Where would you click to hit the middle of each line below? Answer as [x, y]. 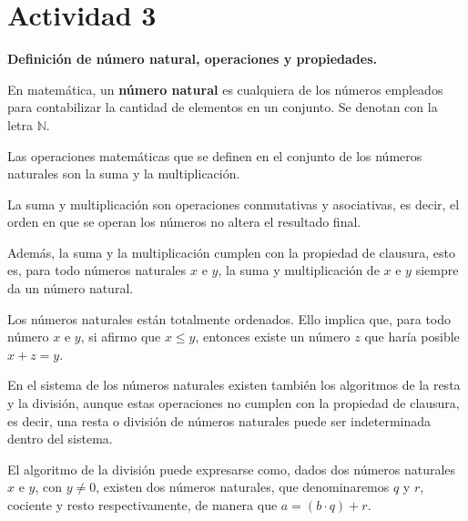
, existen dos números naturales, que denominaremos [243, 487]
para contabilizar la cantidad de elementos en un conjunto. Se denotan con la [223, 107]
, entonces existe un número [273, 337]
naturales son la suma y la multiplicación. [124, 174]
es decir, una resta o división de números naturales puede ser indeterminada [219, 420]
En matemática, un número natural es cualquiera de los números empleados [225, 89]
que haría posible [412, 337]
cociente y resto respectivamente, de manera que [142, 505]
